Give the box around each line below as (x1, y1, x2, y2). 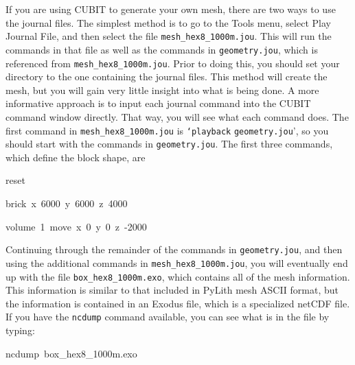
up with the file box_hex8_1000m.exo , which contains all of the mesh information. (5, 269, 350, 283)
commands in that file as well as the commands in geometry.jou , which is (5, 42, 318, 56)
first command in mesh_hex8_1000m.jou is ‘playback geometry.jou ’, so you (5, 123, 329, 137)
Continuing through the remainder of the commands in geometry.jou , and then (5, 242, 343, 257)
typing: (5, 323, 35, 338)
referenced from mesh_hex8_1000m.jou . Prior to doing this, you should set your (5, 56, 340, 70)
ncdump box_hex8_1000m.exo (5, 346, 137, 360)
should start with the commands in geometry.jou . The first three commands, (5, 137, 333, 151)
